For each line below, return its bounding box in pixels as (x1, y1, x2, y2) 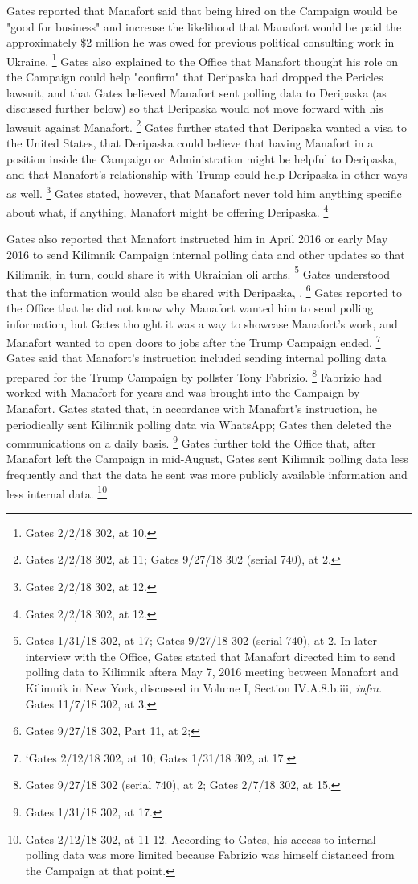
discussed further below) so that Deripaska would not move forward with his (6, 100, 383, 117)
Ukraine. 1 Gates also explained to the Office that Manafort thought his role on (6, 50, 398, 69)
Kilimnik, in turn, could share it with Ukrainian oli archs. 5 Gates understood (6, 262, 391, 282)
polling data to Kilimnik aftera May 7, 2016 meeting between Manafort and (25, 663, 399, 680)
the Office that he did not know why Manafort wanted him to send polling (6, 299, 374, 316)
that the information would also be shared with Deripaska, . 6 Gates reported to (6, 281, 403, 300)
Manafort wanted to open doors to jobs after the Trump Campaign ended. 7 (6, 332, 381, 350)
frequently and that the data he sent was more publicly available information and (6, 465, 408, 482)
